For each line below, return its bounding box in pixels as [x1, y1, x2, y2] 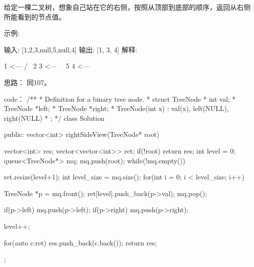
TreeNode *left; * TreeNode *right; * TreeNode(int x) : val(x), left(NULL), [4, 103, 229, 113]
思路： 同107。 [4, 77, 51, 87]
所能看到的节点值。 [4, 11, 66, 22]
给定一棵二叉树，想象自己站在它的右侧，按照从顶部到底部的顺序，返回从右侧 [4, 2, 251, 12]
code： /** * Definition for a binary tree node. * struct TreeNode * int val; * [4, 93, 236, 104]
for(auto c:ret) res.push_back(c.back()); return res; [4, 237, 157, 247]
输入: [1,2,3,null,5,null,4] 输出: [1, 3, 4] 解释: [4, 44, 138, 54]
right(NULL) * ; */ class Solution [4, 112, 105, 123]
